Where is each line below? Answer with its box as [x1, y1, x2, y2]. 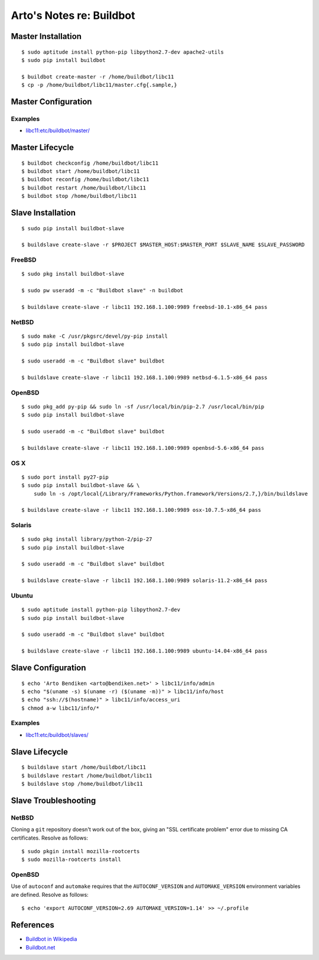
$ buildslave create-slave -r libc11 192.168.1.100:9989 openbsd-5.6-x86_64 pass [21, 445, 265, 451]
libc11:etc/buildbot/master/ [25, 127, 90, 134]
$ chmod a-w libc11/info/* [21, 704, 100, 711]
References [11, 920, 54, 930]
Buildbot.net [25, 943, 56, 951]
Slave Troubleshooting [11, 795, 96, 805]
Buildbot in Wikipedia [25, 936, 77, 943]
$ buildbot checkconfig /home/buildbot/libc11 [21, 159, 159, 166]
